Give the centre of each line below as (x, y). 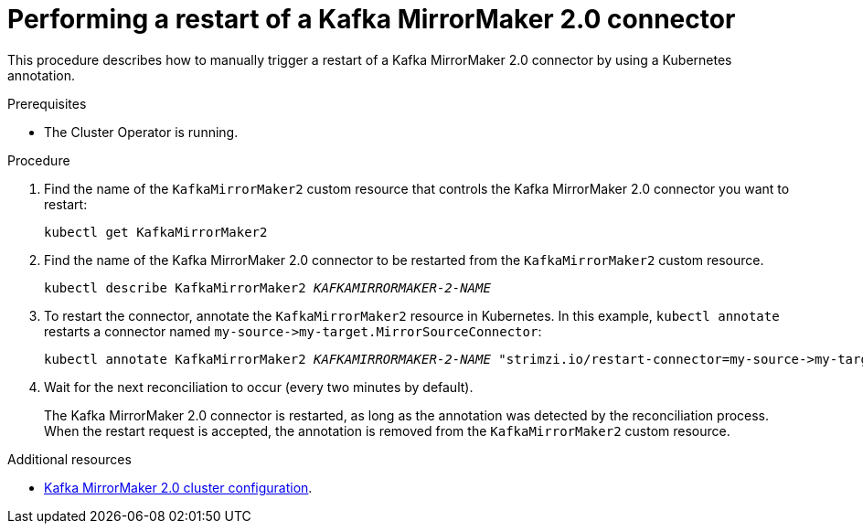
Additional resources (69, 459)
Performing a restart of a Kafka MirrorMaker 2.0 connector (372, 19)
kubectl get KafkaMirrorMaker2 (156, 232)
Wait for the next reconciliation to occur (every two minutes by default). (259, 387)
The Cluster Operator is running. (141, 132)
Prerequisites (47, 103)
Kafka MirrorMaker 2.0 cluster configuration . (178, 487)
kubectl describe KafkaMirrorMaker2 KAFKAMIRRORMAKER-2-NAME (267, 287)
